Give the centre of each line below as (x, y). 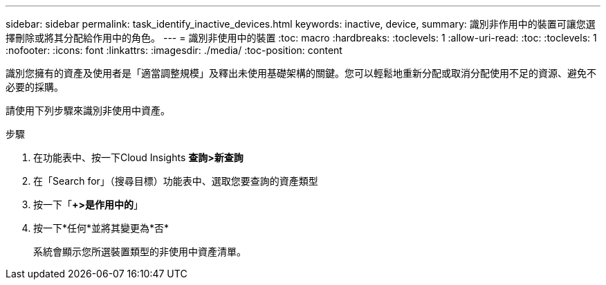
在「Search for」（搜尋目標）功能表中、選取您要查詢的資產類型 (176, 181)
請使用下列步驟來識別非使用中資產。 (88, 110)
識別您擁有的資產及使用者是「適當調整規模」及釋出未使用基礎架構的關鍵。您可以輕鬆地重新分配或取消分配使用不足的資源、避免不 (301, 73)
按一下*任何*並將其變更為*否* (101, 228)
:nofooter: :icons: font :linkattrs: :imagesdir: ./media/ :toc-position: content (174, 50)
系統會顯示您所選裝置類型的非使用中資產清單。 (140, 251)
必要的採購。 (35, 87)
